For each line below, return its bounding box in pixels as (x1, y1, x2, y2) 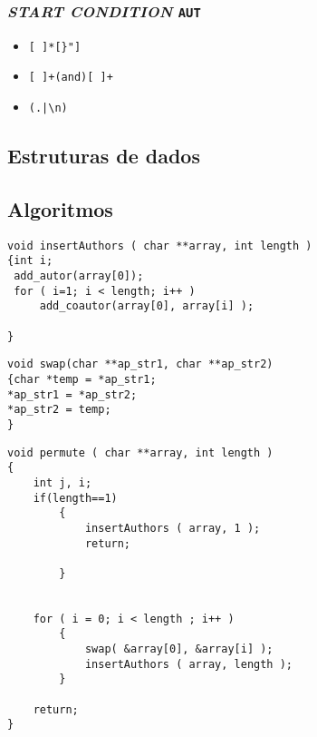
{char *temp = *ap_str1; (7, 372, 157, 386)
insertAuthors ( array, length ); (84, 657, 293, 671)
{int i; (7, 254, 53, 268)
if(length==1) (33, 491, 118, 505)
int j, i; (33, 476, 92, 489)
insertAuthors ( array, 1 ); (84, 521, 261, 535)
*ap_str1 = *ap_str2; (7, 388, 138, 401)
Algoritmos (7, 194, 113, 222)
